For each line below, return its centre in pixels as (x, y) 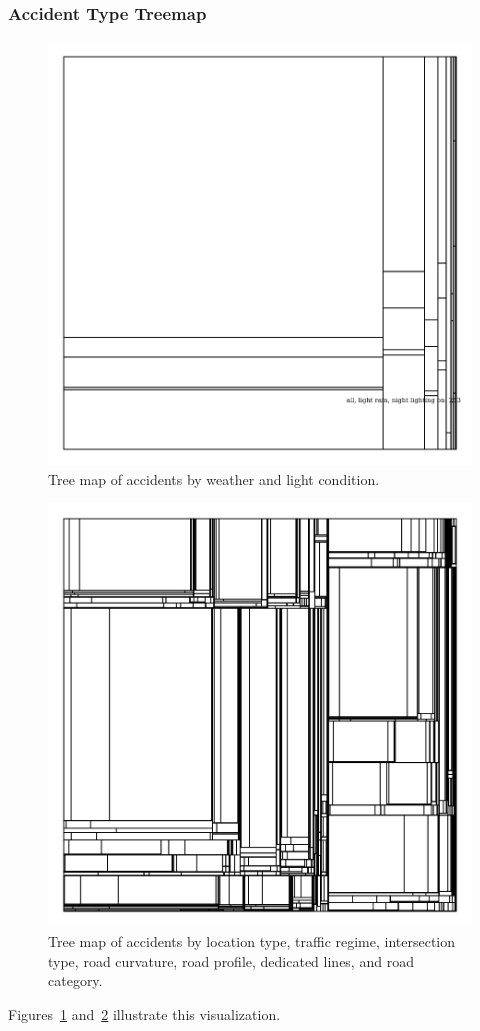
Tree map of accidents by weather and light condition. (214, 478)
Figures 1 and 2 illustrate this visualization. (144, 1013)
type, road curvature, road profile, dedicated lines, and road (231, 960)
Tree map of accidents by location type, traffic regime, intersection (252, 941)
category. (75, 980)
